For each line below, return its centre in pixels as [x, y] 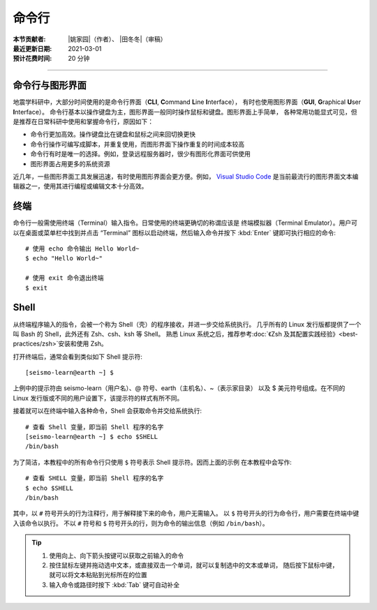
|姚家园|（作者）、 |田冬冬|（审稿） [117, 39]
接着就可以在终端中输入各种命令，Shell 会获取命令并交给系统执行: [108, 411]
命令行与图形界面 [50, 85]
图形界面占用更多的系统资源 [70, 163]
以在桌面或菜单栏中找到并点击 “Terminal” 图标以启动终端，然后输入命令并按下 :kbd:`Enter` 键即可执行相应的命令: [175, 232]
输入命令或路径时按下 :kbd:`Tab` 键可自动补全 [114, 585]
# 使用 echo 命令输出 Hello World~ [82, 249]
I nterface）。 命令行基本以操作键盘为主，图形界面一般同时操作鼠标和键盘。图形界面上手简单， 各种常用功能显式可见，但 [185, 112]
